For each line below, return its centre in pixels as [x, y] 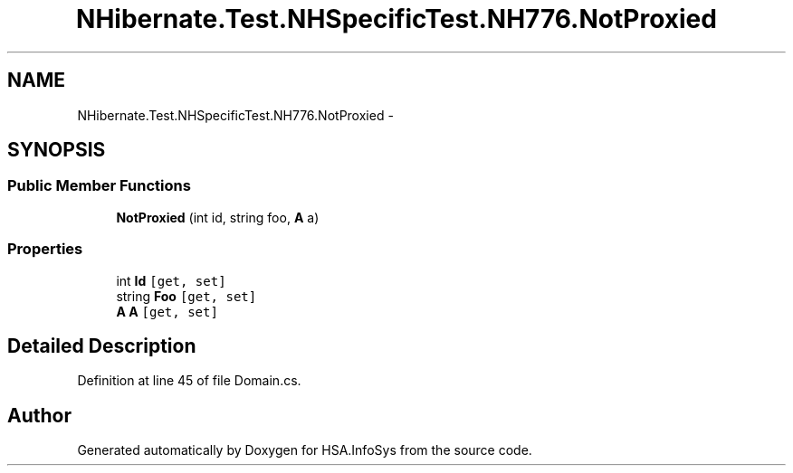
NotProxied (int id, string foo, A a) [218, 217]
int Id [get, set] [171, 280]
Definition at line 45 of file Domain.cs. [189, 381]
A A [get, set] [167, 311]
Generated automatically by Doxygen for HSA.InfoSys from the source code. [305, 450]
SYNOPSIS [57, 150]
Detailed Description [102, 345]
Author [39, 415]
